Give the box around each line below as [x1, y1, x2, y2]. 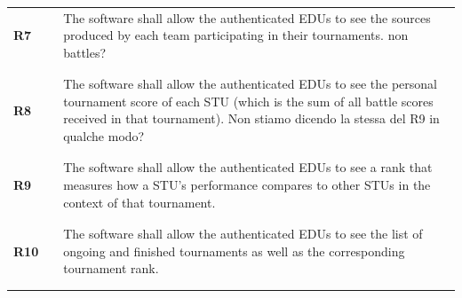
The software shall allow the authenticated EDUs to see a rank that [63, 158, 433, 176]
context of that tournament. [63, 192, 216, 211]
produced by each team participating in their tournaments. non [63, 26, 409, 44]
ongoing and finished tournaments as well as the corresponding [63, 241, 405, 260]
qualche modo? [63, 127, 145, 145]
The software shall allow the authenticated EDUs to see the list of [63, 223, 423, 242]
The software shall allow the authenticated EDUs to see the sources [63, 8, 431, 27]
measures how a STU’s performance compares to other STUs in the [63, 176, 431, 193]
